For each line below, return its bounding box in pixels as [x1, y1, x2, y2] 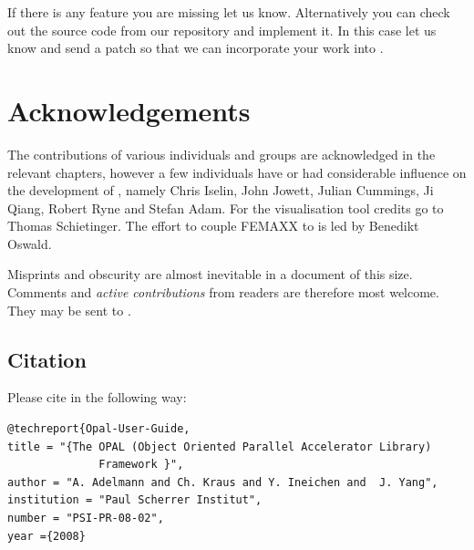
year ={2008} [7, 529, 86, 543]
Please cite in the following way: [7, 388, 187, 407]
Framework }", [98, 458, 184, 472]
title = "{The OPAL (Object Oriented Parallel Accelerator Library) [7, 440, 432, 453]
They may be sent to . [7, 300, 131, 319]
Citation [7, 345, 87, 373]
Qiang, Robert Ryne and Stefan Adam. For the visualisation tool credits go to [7, 198, 444, 217]
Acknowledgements [7, 91, 251, 129]
